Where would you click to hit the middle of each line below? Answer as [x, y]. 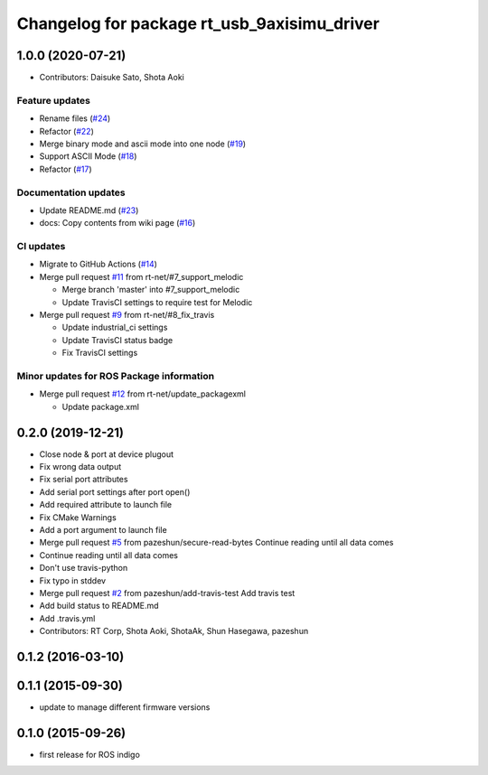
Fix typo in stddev [73, 580]
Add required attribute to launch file [106, 505]
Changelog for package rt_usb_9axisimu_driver [198, 23]
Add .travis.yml [67, 618]
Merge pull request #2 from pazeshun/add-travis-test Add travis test [167, 593]
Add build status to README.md [99, 606]
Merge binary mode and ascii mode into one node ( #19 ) [143, 144]
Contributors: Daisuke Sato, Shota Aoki [112, 78]
